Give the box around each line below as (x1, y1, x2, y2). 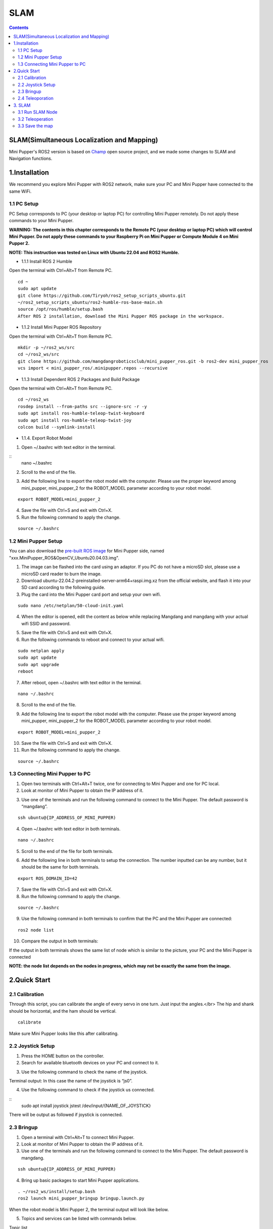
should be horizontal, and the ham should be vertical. (9, 1008, 117, 1014)
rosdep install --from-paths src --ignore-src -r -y (18, 404, 147, 409)
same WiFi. (9, 188, 32, 194)
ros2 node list (18, 927, 54, 933)
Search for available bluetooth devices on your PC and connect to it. (21, 1060, 159, 1066)
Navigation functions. (9, 155, 52, 162)
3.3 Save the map (18, 123, 53, 129)
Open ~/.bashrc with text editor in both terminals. (21, 826, 121, 832)
